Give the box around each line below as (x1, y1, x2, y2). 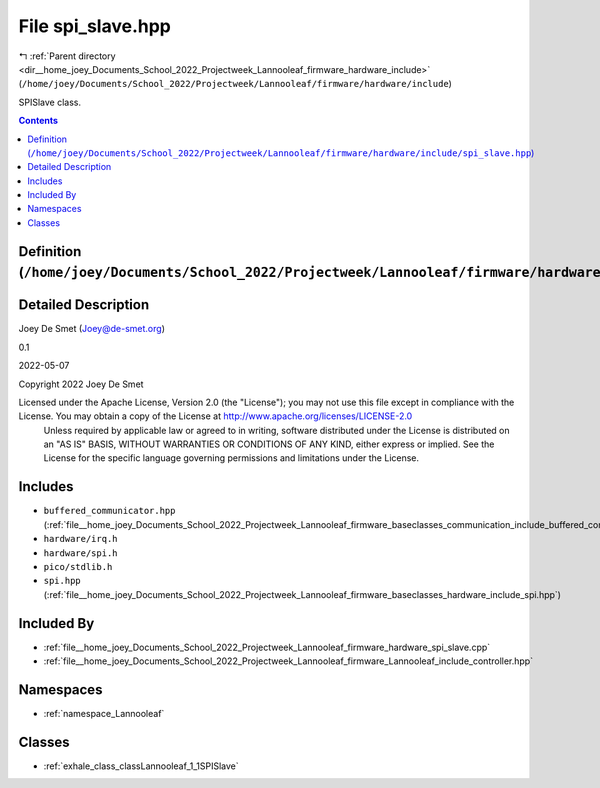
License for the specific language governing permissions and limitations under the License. (43, 452, 420, 464)
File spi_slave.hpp (18, 15, 172, 37)
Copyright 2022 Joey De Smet (18, 378, 144, 390)
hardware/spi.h (43, 547, 119, 559)
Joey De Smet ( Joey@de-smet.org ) (18, 323, 165, 335)
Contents (18, 115, 59, 127)
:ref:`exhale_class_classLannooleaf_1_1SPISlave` (43, 760, 239, 772)
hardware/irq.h (43, 533, 119, 545)
